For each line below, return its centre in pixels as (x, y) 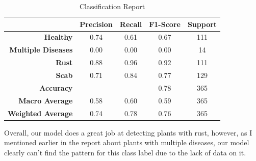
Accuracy (56, 87)
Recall (131, 24)
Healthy (58, 37)
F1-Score (165, 24)
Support (202, 24)
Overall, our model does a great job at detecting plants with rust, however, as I (128, 132)
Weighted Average (40, 113)
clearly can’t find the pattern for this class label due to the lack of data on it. (125, 152)
